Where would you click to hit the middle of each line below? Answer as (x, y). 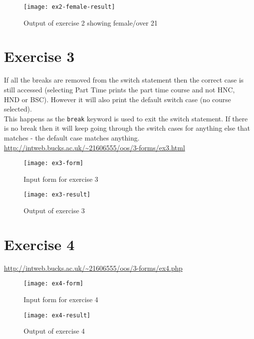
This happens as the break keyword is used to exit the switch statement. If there (126, 118)
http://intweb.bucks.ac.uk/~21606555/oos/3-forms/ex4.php (93, 268)
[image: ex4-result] (57, 315)
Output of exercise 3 (54, 211)
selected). (18, 109)
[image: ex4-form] (54, 284)
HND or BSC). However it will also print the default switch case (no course (118, 99)
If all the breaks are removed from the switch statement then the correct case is (124, 80)
